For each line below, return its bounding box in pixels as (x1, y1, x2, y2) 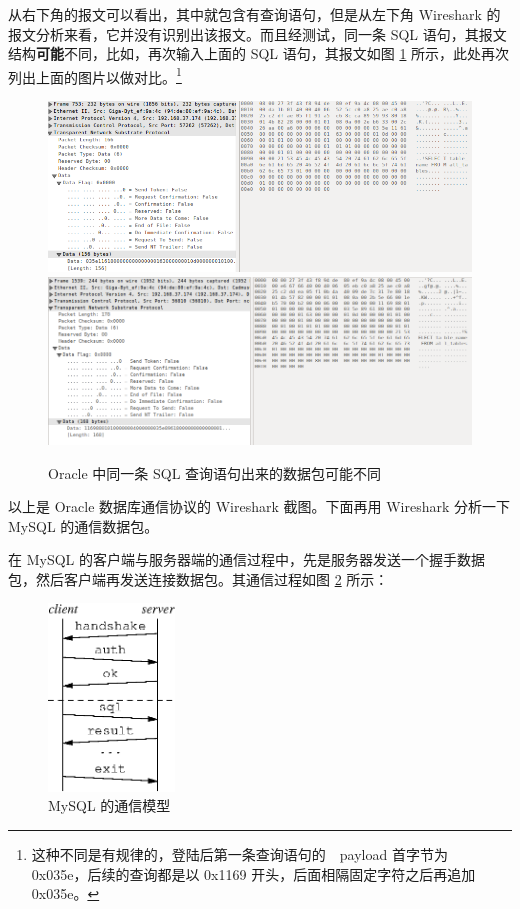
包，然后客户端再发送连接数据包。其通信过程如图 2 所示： (8, 568, 389, 589)
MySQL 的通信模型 (48, 795, 171, 816)
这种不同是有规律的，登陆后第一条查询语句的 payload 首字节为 (31, 844, 448, 865)
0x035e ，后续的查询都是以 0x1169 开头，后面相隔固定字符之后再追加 (31, 863, 476, 884)
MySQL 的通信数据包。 (8, 515, 159, 536)
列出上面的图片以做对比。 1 (8, 63, 182, 87)
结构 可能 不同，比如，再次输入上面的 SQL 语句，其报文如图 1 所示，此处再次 (8, 43, 510, 64)
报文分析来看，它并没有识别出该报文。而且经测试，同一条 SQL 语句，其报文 (8, 23, 507, 44)
